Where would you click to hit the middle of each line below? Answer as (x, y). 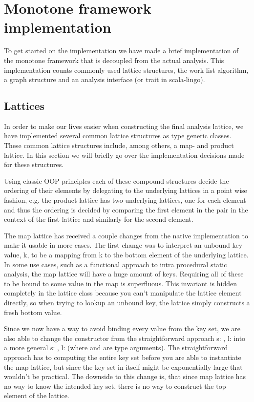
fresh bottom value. (33, 312)
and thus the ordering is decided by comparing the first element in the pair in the (126, 209)
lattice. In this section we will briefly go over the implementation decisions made (124, 155)
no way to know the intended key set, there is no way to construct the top (115, 386)
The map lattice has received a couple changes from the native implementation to (126, 235)
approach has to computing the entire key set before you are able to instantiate (123, 357)
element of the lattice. (37, 395)
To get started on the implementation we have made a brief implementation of (121, 51)
